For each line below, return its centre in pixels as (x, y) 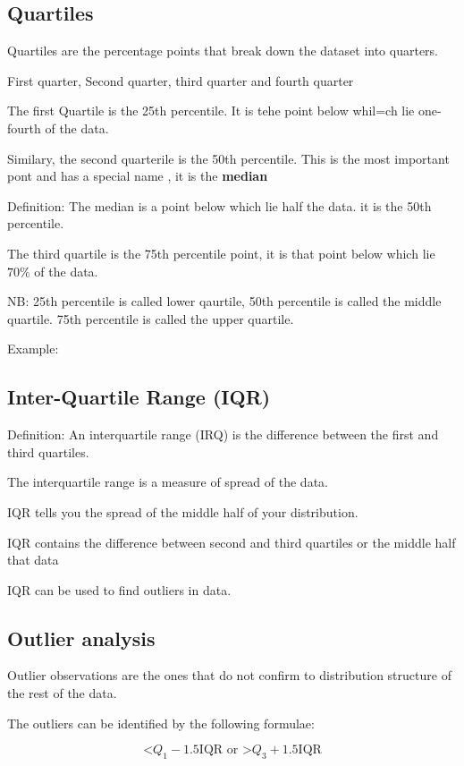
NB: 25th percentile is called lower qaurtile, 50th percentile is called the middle (224, 301)
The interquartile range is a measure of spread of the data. (168, 482)
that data (33, 560)
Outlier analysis (81, 638)
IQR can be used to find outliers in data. (119, 589)
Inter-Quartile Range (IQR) (139, 397)
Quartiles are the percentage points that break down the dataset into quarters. (223, 51)
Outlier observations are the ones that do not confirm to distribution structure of (229, 675)
